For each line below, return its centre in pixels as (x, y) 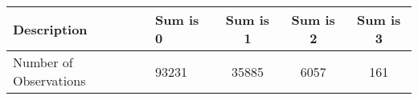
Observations (49, 80)
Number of (43, 62)
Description (50, 29)
